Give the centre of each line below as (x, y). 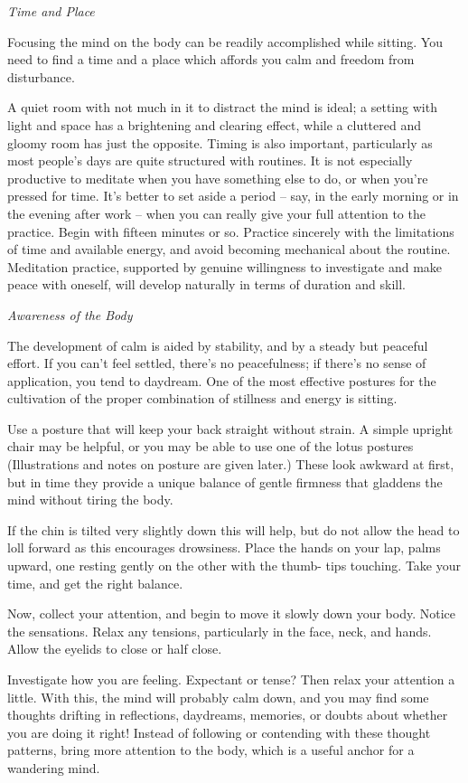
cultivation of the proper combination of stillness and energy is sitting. (202, 398)
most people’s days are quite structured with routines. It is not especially (210, 160)
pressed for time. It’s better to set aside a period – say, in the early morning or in (233, 196)
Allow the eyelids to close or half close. (115, 649)
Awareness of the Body (70, 314)
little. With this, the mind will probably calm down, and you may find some (218, 697)
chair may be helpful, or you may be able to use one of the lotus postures (211, 446)
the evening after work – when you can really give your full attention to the (216, 213)
